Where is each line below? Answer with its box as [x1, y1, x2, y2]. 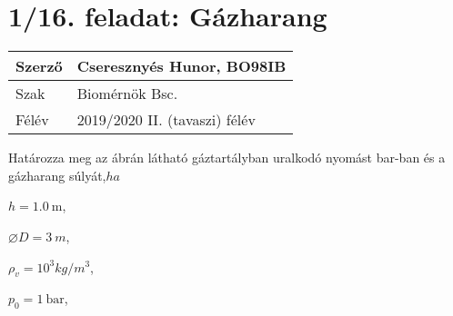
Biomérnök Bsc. [76, 83, 178, 104]
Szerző [15, 55, 63, 77]
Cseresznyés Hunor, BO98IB [76, 55, 287, 77]
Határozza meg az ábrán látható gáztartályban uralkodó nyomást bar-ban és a [8, 148, 446, 167]
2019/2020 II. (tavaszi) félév [76, 109, 256, 131]
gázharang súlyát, [8, 165, 106, 184]
